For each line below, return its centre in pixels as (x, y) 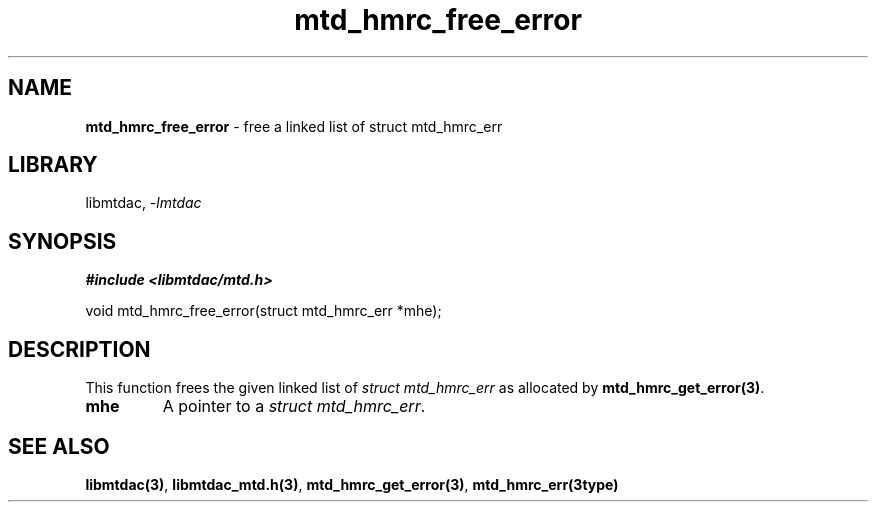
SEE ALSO (59, 446)
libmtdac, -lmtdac (143, 203)
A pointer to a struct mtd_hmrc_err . (294, 406)
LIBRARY (53, 165)
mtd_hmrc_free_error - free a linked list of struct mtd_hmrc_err (294, 126)
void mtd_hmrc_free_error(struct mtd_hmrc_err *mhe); (263, 311)
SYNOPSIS (62, 241)
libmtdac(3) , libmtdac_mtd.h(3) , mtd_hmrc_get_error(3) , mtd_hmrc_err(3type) (352, 484)
